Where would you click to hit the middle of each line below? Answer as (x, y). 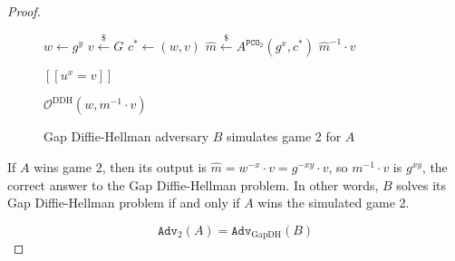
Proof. (24, 11)
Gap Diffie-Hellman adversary (126, 136)
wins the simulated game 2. (334, 203)
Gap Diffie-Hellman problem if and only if (124, 203)
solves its (421, 184)
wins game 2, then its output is (120, 166)
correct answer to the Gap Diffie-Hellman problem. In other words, (193, 184)
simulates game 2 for (284, 136)
